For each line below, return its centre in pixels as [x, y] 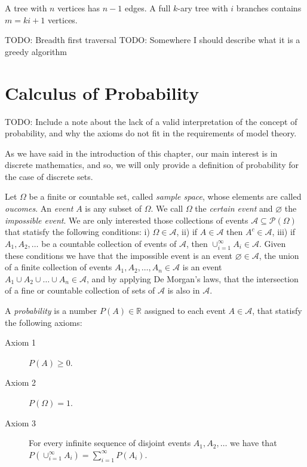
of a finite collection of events [59, 267]
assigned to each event [185, 310]
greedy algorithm [36, 51]
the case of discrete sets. [49, 176]
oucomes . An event [39, 208]
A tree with [26, 8]
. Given [272, 243]
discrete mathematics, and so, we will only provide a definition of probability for [152, 165]
